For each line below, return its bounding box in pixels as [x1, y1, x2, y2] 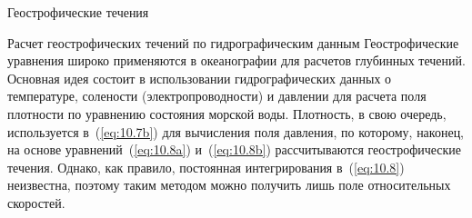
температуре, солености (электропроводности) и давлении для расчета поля [7, 86, 427, 105]
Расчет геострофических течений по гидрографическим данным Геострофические [7, 33, 459, 52]
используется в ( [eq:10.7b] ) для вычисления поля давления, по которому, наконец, [7, 122, 465, 141]
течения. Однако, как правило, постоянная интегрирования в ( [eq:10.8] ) [7, 157, 405, 176]
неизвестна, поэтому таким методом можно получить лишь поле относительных [7, 175, 451, 194]
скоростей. [7, 193, 65, 212]
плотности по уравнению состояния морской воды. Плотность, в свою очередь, [7, 104, 447, 123]
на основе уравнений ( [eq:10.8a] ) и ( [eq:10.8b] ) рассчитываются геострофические [7, 140, 462, 159]
